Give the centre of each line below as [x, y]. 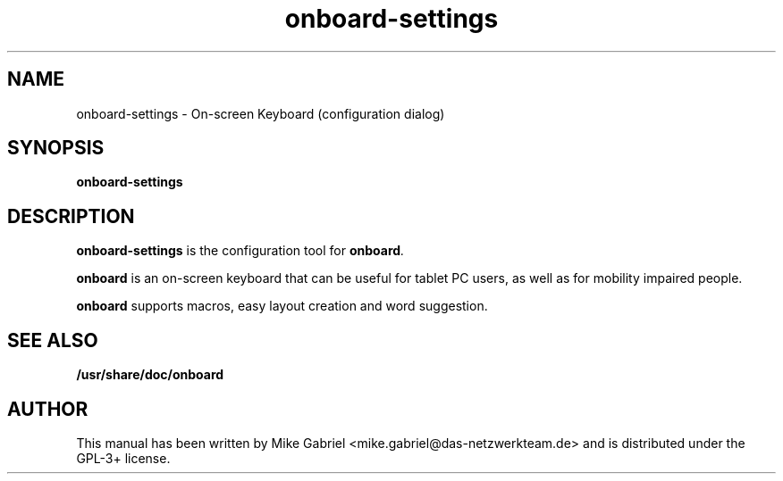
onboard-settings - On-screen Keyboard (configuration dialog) [261, 113]
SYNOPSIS [56, 148]
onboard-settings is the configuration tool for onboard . [240, 251]
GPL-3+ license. [123, 458]
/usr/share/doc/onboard [150, 375]
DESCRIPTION [71, 216]
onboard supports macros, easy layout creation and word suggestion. [282, 306]
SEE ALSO [53, 340]
